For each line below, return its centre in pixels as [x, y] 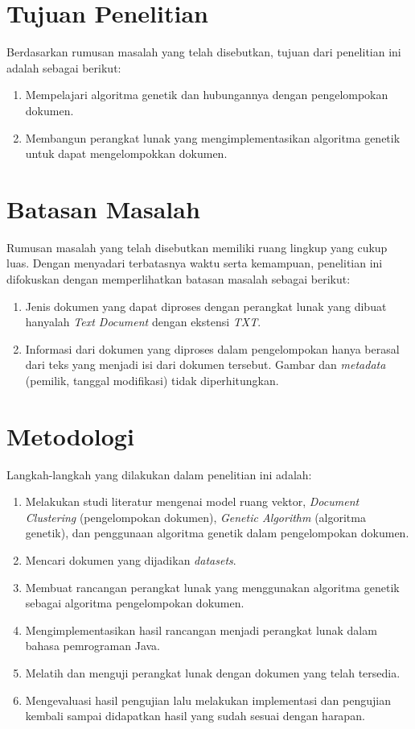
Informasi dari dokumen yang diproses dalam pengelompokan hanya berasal [212, 348]
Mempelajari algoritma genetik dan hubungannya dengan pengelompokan [207, 95]
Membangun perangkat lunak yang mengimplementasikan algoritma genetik [213, 137]
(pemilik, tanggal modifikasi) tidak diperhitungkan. [152, 380]
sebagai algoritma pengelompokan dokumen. [135, 603]
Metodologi [70, 435]
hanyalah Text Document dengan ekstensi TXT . [143, 322]
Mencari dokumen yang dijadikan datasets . [131, 560]
